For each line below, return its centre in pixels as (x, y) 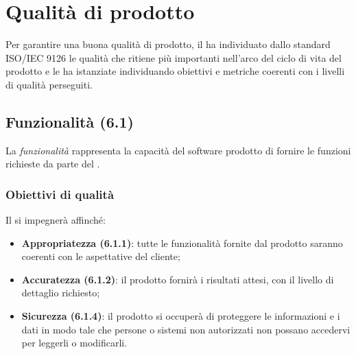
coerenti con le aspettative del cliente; (101, 256)
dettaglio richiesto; (61, 293)
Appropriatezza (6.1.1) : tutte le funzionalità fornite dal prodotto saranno (182, 243)
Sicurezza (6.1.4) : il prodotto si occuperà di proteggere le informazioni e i (181, 316)
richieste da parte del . (53, 164)
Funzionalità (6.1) (70, 121)
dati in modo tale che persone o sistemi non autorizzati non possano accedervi (186, 329)
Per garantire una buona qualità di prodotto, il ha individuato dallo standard (168, 44)
